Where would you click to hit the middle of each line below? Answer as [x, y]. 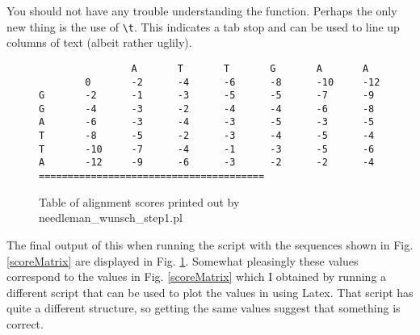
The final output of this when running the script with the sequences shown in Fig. [210, 244]
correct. [25, 323]
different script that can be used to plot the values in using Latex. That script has [210, 292]
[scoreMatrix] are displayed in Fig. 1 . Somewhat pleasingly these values [183, 260]
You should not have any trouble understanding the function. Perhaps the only [202, 10]
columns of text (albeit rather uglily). [99, 42]
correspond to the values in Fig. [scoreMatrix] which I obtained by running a [197, 276]
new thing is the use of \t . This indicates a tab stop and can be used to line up [203, 26]
